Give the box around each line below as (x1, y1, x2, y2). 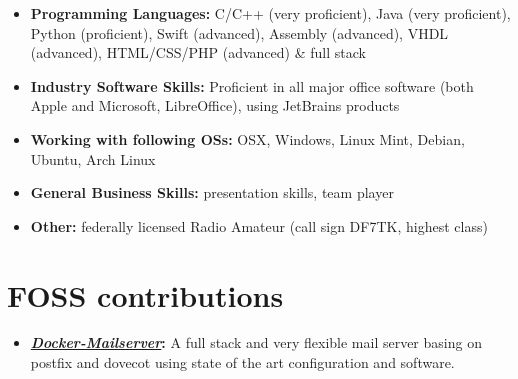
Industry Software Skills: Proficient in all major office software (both (30, 75, 474, 96)
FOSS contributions (7, 274, 284, 315)
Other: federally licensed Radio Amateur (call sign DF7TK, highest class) (30, 215, 488, 236)
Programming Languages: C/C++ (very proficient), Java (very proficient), (30, 3, 511, 23)
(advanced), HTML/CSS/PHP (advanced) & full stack (30, 42, 366, 63)
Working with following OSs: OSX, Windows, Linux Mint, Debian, (30, 128, 465, 149)
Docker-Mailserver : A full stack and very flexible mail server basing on (30, 332, 482, 353)
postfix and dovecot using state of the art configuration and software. (30, 352, 455, 373)
